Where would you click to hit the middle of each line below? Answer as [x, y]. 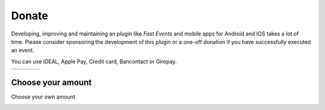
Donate [29, 16]
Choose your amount [51, 82]
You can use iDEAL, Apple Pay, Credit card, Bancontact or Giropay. [94, 61]
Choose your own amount [43, 97]
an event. [23, 50]
